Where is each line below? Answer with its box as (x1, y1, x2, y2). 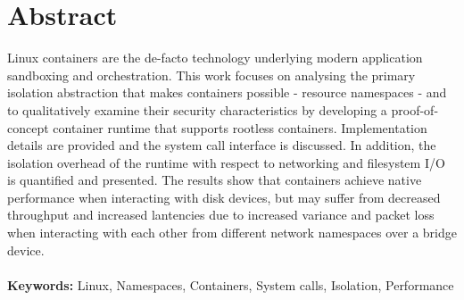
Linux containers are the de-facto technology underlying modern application (7, 48, 423, 67)
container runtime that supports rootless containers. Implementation (53, 118, 427, 137)
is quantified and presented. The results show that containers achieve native (7, 171, 422, 189)
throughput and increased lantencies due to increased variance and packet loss (7, 205, 435, 224)
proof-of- (391, 100, 439, 119)
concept (7, 118, 49, 137)
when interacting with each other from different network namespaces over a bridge (7, 223, 457, 242)
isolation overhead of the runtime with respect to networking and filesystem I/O (7, 153, 445, 171)
